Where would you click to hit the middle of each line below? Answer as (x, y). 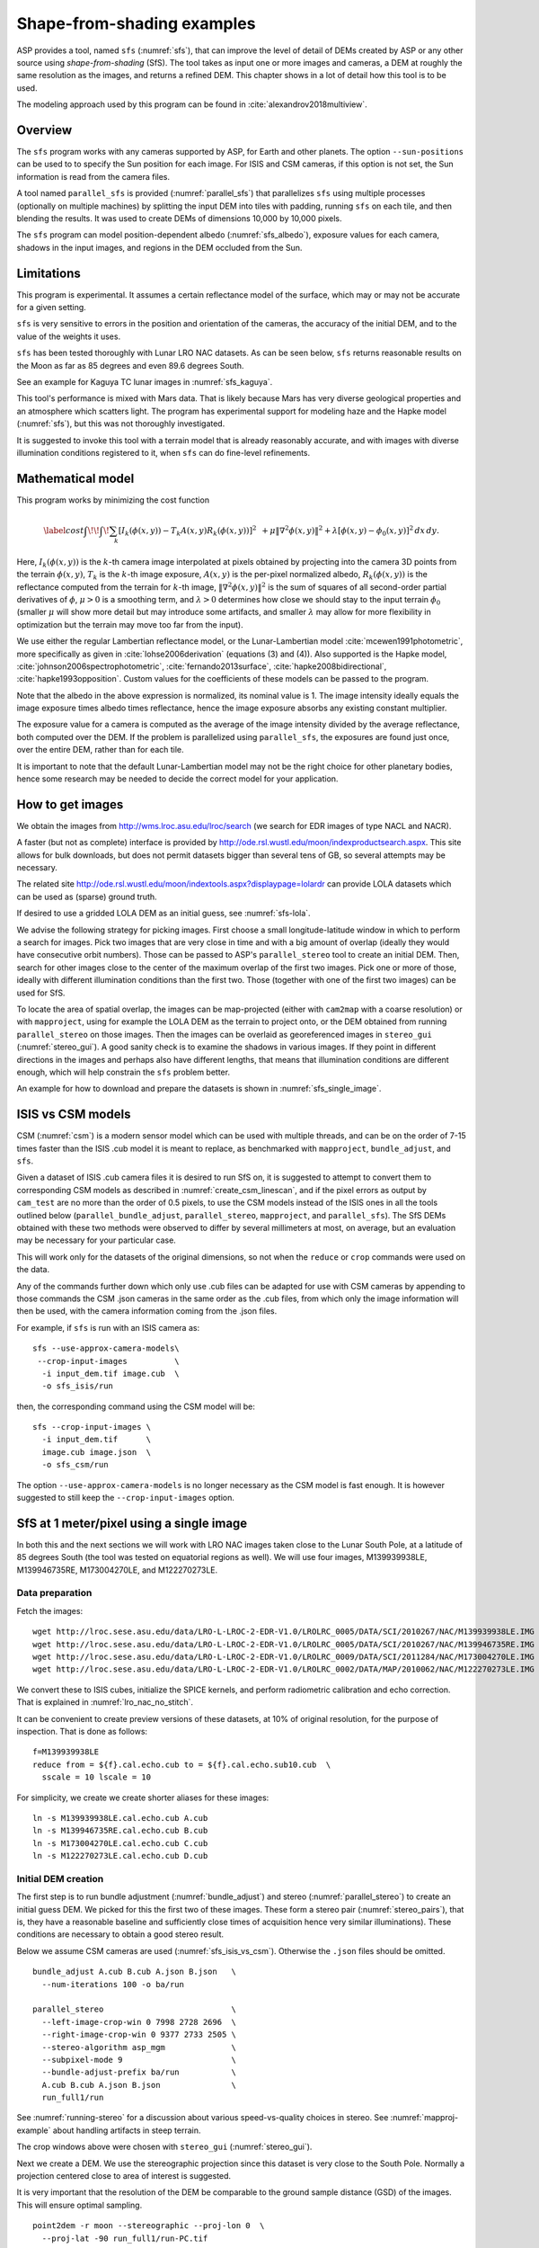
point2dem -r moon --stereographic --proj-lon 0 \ (149, 2226)
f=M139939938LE (66, 1752)
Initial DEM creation (60, 1878)
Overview (44, 130)
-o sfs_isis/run (78, 1386)
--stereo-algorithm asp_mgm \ (139, 2047)
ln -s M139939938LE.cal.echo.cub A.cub (120, 1818)
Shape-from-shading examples (136, 23)
